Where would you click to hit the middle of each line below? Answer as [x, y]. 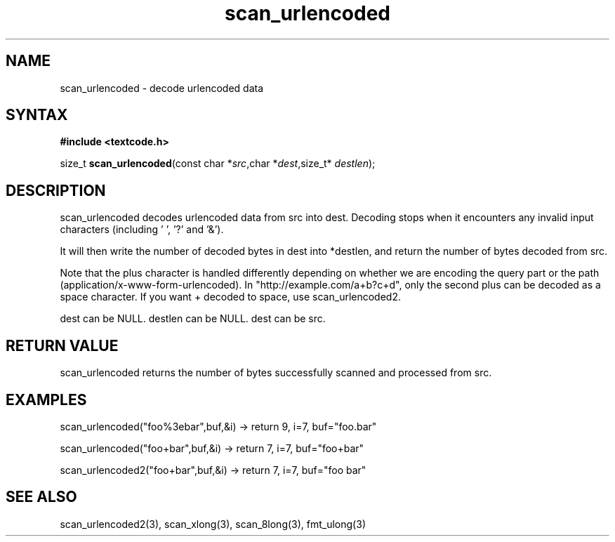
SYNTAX [37, 115]
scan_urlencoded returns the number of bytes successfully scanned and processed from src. [276, 373]
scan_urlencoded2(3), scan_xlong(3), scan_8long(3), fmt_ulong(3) [213, 524]
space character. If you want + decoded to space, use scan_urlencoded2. [230, 297]
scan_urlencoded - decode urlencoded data [162, 88]
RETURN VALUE [62, 345]
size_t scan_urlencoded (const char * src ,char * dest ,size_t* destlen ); [218, 164]
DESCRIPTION [56, 190]
